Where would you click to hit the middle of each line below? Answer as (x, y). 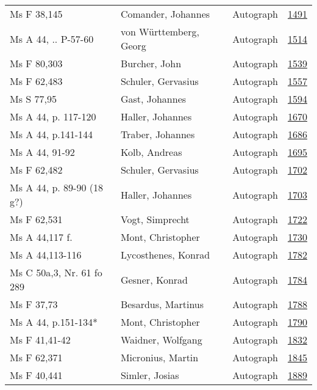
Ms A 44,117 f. (41, 237)
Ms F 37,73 (34, 304)
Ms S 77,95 (33, 99)
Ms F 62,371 (36, 357)
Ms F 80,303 (36, 63)
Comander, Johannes (165, 14)
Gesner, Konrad (154, 279)
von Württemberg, (160, 31)
